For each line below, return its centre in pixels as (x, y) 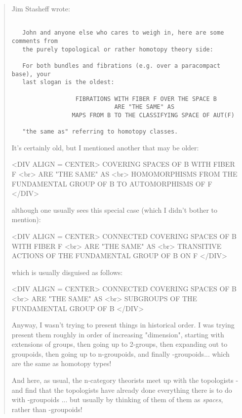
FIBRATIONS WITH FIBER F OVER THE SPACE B (146, 99)
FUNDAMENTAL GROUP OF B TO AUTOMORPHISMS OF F (112, 183)
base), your (31, 74)
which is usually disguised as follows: (67, 272)
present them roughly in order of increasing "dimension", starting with (118, 334)
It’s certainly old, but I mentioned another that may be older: (105, 147)
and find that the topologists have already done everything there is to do (122, 390)
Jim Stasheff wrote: (41, 8)
